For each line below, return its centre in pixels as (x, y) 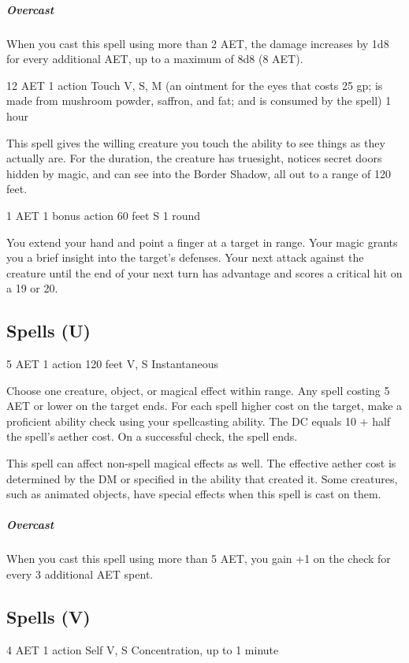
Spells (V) (48, 616)
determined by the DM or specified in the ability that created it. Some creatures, (202, 478)
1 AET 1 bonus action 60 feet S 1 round (104, 215)
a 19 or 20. (32, 288)
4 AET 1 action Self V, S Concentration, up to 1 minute (143, 649)
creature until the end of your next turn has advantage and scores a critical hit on (204, 272)
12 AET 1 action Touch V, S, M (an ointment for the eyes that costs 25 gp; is (195, 85)
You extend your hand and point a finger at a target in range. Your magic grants (202, 242)
